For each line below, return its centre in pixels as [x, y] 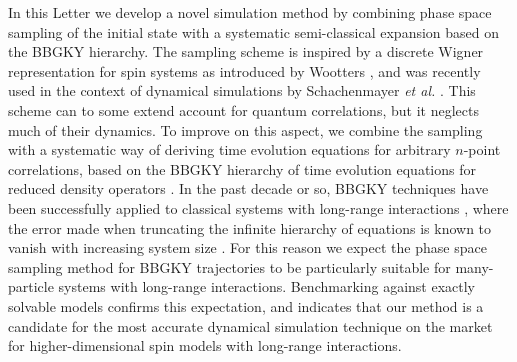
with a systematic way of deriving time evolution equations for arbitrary [229, 149]
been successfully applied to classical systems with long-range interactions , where [258, 207]
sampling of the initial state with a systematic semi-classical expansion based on [254, 31]
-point [482, 149]
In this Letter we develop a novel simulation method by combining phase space [250, 12]
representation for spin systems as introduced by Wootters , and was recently [244, 70]
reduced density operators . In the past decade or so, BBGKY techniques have [248, 188]
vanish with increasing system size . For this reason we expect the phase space [247, 247]
